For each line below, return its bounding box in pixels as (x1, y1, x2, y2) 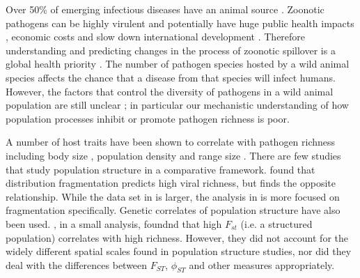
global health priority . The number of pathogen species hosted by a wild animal (6, 56, 350, 71)
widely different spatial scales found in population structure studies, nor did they (6, 244, 352, 258)
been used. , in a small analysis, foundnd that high (6, 216, 222, 231)
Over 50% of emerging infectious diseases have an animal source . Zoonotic (6, 2, 324, 16)
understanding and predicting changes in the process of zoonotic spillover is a (6, 43, 336, 57)
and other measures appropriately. (189, 257, 335, 272)
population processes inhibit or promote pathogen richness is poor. (6, 111, 290, 125)
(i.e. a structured (240, 216, 313, 231)
